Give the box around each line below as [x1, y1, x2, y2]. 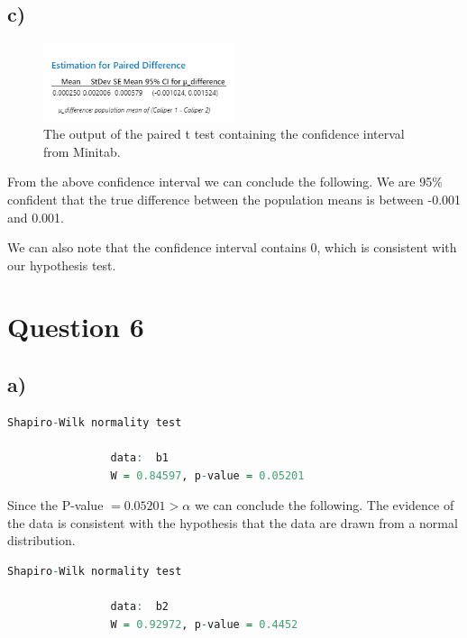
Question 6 [7, 308, 144, 345]
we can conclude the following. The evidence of [194, 496, 454, 515]
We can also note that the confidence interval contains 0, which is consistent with [7, 238, 457, 257]
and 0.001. [7, 207, 65, 226]
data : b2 [110, 600, 169, 614]
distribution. [7, 531, 76, 550]
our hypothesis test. [7, 255, 116, 274]
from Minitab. [43, 141, 121, 160]
